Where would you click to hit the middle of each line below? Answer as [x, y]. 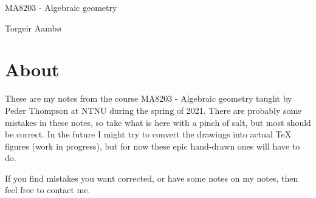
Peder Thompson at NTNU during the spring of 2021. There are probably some [153, 110]
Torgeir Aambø [33, 28]
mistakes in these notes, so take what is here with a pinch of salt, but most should [158, 122]
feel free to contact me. [48, 190]
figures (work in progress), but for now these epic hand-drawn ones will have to [153, 146]
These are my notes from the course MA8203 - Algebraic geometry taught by [149, 98]
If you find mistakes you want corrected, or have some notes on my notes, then [152, 178]
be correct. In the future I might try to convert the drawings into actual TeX [148, 134]
